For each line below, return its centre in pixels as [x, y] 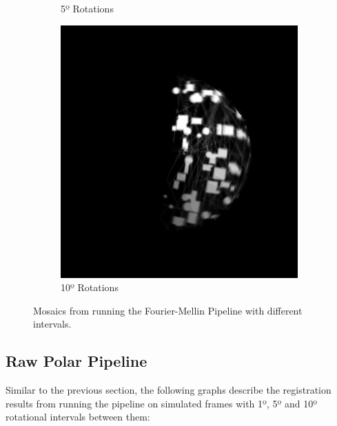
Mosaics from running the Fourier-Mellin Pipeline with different [168, 310]
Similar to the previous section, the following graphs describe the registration [168, 390]
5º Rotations [87, 8]
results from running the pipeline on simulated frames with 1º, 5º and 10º [162, 403]
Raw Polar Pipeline [76, 361]
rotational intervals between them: [78, 417]
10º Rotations [90, 287]
